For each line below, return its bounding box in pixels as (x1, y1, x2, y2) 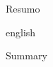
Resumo (6, 1, 40, 15)
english (6, 24, 36, 39)
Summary (6, 48, 47, 63)
